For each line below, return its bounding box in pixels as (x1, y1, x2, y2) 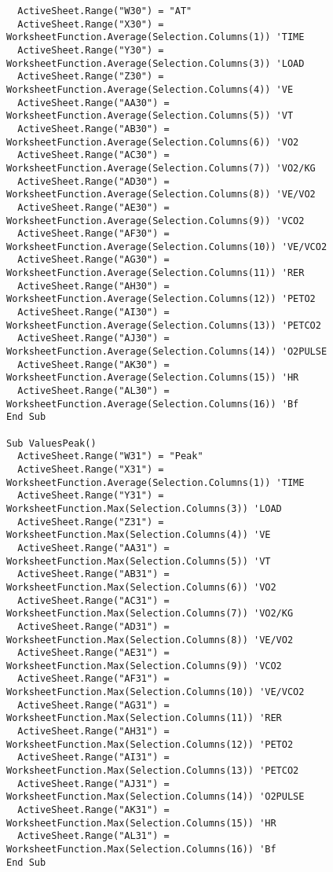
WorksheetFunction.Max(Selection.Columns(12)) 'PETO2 (6, 738, 294, 750)
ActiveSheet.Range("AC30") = (17, 149, 170, 161)
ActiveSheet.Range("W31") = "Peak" (17, 451, 203, 462)
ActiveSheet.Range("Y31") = (17, 490, 164, 502)
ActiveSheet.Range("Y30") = (17, 44, 164, 56)
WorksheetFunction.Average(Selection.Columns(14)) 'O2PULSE (6, 346, 328, 358)
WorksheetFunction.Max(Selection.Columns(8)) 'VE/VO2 (6, 634, 294, 646)
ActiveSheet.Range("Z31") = (17, 516, 164, 528)
